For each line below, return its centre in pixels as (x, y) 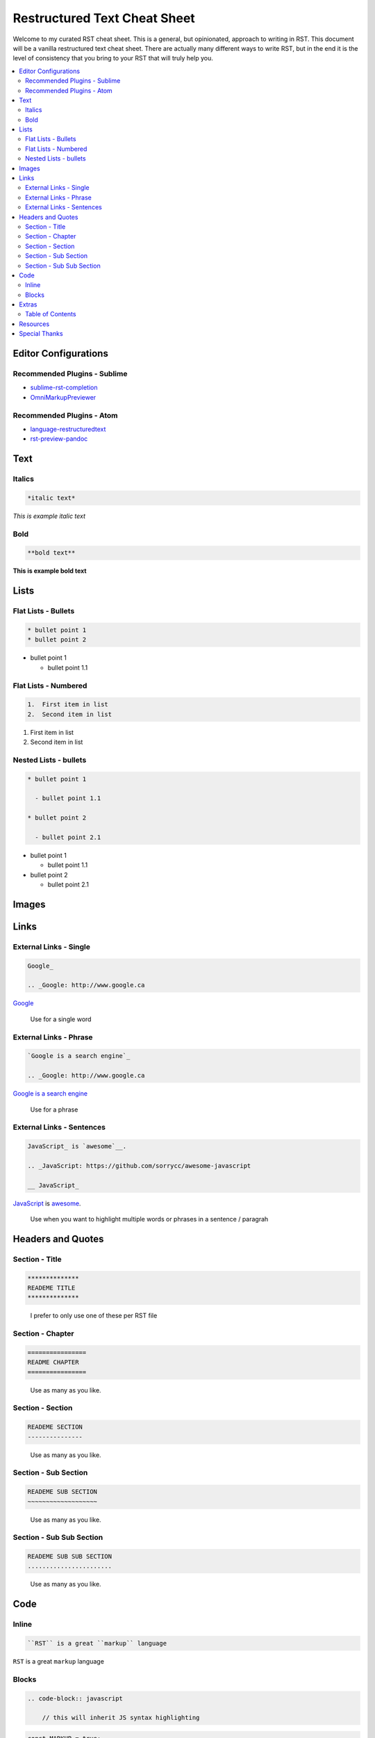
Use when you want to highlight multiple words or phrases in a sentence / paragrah (149, 1219)
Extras (28, 304)
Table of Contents (51, 314)
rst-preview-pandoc (59, 439)
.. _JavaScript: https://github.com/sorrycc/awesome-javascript (139, 1166)
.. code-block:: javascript (75, 1698)
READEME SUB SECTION (62, 1492)
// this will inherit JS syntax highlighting (121, 1718)
